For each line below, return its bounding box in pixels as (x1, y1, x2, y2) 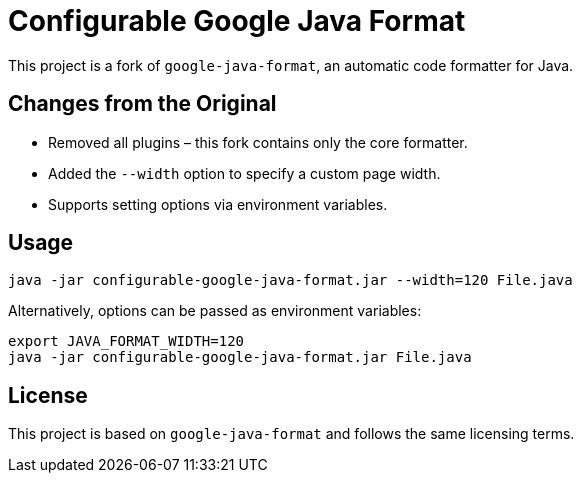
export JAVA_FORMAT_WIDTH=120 (8, 333, 245, 350)
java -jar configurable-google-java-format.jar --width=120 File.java (8, 272, 573, 289)
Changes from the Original (8, 91, 277, 117)
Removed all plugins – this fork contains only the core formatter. (48, 133, 468, 151)
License (8, 382, 88, 408)
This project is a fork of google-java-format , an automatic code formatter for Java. (8, 56, 574, 74)
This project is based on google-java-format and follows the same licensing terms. (8, 425, 575, 443)
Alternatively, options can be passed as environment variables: (8, 302, 422, 320)
